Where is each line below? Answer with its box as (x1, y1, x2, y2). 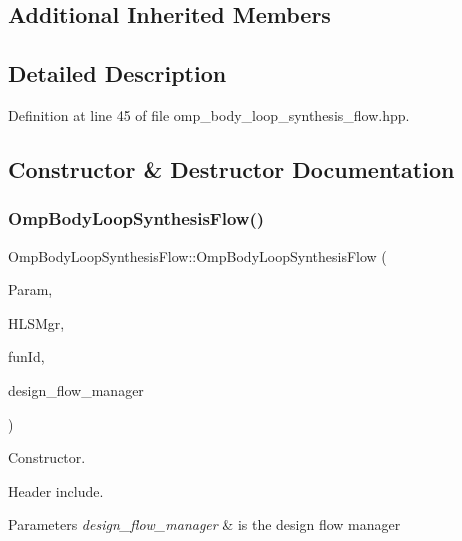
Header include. (8, 480, 104, 501)
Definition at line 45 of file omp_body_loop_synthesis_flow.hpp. (8, 104, 410, 125)
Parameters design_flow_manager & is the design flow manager (8, 514, 401, 535)
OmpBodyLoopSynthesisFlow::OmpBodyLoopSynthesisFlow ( (8, 245, 387, 266)
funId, (8, 346, 45, 367)
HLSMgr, (8, 312, 65, 333)
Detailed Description (8, 58, 227, 89)
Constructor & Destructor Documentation (8, 153, 455, 184)
